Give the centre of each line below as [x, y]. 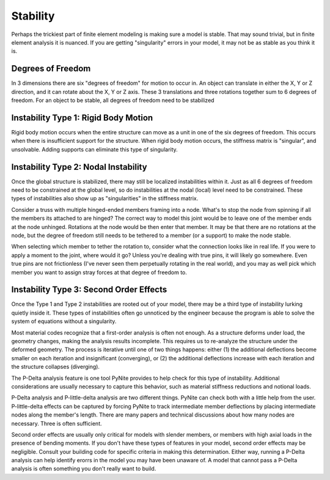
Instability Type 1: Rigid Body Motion [82, 118]
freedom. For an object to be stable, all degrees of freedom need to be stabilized [113, 100]
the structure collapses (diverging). [56, 367]
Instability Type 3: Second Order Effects [89, 290]
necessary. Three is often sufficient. [57, 423]
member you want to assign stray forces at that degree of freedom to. [99, 272]
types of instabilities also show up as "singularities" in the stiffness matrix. [105, 198]
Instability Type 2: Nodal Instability [79, 167]
